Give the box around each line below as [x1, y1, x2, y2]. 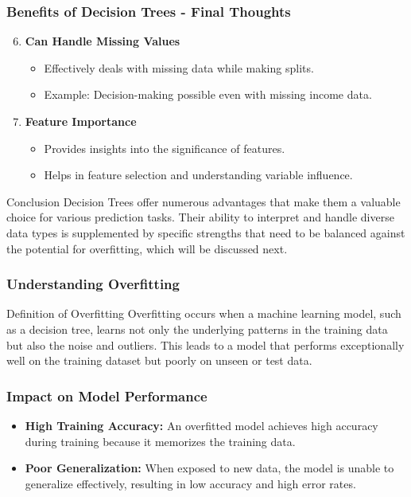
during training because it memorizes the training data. [25, 432, 296, 449]
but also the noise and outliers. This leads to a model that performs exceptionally [6, 336, 405, 353]
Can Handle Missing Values [25, 33, 180, 49]
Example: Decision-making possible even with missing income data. [44, 86, 372, 103]
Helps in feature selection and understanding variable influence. [44, 166, 353, 183]
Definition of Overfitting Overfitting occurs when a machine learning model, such [6, 305, 401, 322]
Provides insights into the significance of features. [44, 139, 285, 156]
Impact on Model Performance [6, 385, 207, 405]
